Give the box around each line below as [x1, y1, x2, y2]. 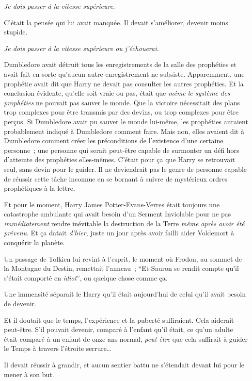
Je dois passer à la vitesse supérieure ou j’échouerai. [4, 43, 159, 53]
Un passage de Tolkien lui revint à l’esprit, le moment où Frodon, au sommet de [4, 253, 242, 264]
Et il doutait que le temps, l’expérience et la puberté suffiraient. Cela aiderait [4, 315, 234, 325]
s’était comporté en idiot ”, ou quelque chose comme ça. [4, 272, 168, 282]
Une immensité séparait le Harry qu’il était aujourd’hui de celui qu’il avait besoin [4, 289, 246, 299]
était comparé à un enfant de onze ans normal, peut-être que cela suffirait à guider [4, 333, 248, 344]
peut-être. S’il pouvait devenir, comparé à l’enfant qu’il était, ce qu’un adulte [4, 324, 233, 334]
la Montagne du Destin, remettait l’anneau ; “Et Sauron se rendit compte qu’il [4, 263, 239, 273]
